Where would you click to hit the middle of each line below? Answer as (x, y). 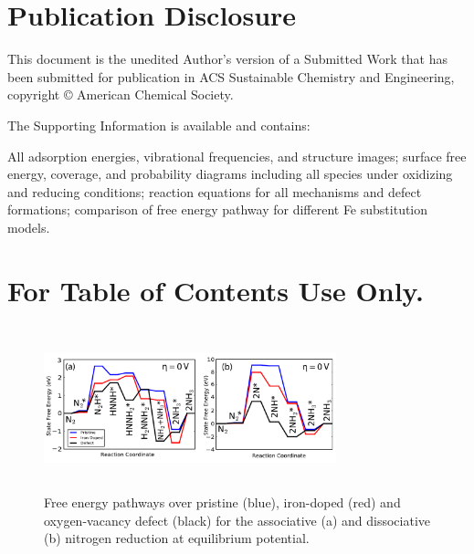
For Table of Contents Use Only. (216, 290)
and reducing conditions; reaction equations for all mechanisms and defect (215, 191)
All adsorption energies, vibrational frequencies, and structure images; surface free (237, 156)
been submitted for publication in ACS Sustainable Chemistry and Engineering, (231, 76)
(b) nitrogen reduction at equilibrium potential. (177, 538)
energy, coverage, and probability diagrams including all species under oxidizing (230, 174)
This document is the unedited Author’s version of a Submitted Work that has (227, 59)
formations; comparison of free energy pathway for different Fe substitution (218, 209)
